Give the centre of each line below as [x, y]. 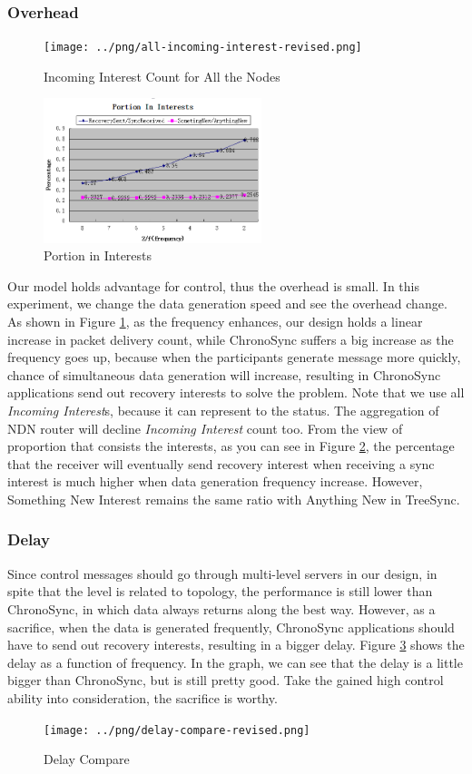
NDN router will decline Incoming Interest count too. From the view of [205, 428]
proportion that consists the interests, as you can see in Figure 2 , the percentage [231, 446]
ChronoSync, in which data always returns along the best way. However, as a [221, 608]
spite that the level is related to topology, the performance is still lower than [220, 591]
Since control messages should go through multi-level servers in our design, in [222, 573]
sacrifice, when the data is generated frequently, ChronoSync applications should [231, 627]
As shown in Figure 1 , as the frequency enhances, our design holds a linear [215, 321]
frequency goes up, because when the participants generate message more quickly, [234, 357]
